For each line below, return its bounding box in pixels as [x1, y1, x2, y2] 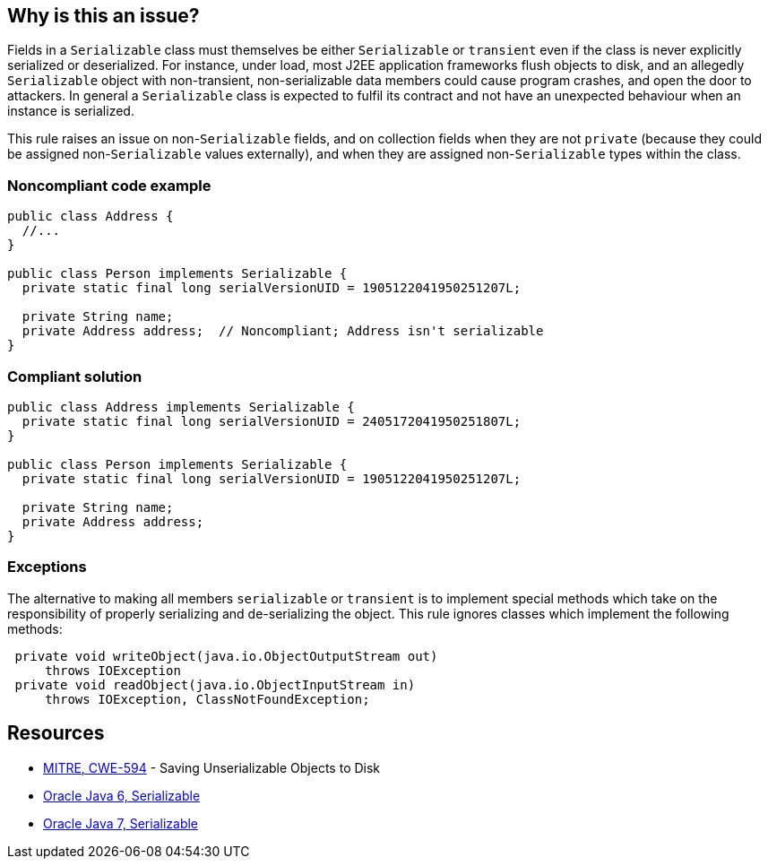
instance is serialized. [7, 103, 134, 119]
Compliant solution [7, 367, 142, 385]
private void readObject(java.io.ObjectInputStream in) [14, 677, 416, 692]
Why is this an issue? [7, 4, 200, 27]
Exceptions [7, 558, 87, 576]
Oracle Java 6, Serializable [43, 787, 201, 803]
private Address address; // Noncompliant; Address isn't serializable [22, 324, 544, 339]
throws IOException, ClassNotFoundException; [45, 691, 370, 706]
